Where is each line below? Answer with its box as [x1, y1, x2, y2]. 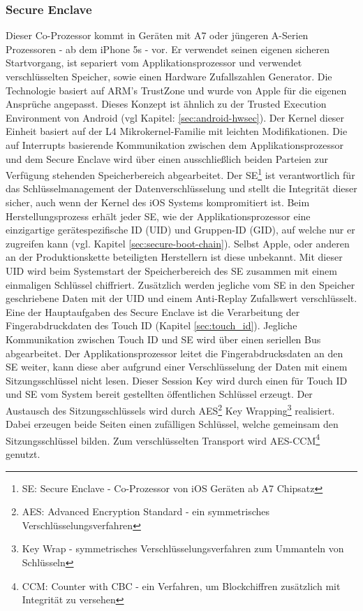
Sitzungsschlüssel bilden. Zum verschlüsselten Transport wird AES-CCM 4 [6, 431, 320, 447]
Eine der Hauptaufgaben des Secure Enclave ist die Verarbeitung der [6, 304, 300, 319]
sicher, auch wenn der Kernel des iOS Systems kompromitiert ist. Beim [6, 195, 310, 209]
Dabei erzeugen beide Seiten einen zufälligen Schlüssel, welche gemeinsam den [6, 417, 339, 431]
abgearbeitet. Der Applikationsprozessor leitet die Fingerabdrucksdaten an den [6, 345, 343, 360]
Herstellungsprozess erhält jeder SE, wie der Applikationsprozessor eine [6, 208, 311, 223]
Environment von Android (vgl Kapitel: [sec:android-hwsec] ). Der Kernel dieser [6, 110, 345, 124]
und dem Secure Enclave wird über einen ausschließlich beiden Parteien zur [6, 151, 328, 166]
